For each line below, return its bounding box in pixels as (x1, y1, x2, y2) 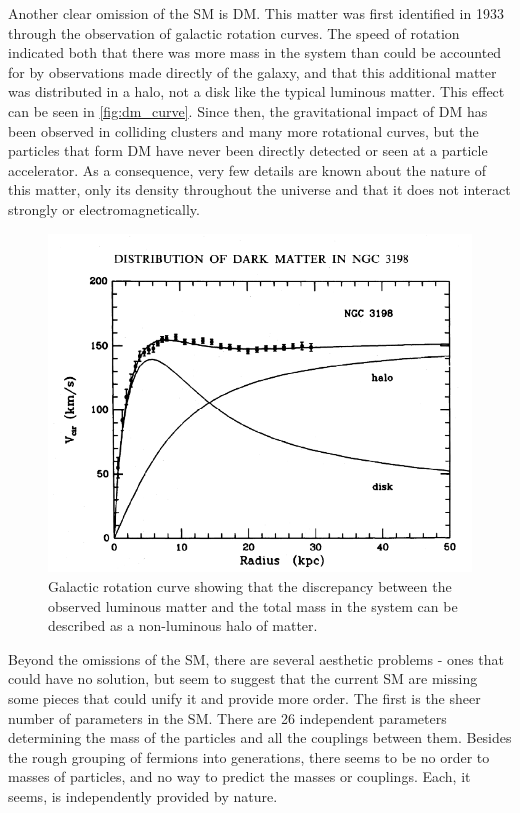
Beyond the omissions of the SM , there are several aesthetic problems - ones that (8, 648, 504, 669)
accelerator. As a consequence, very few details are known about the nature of (8, 159, 486, 180)
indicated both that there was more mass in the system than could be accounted (8, 42, 502, 63)
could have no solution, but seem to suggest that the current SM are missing (8, 668, 478, 689)
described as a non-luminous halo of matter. (48, 615, 318, 636)
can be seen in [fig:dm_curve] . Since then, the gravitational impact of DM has (8, 100, 488, 121)
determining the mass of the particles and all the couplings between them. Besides (8, 727, 512, 748)
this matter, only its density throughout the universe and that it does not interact (8, 179, 511, 200)
